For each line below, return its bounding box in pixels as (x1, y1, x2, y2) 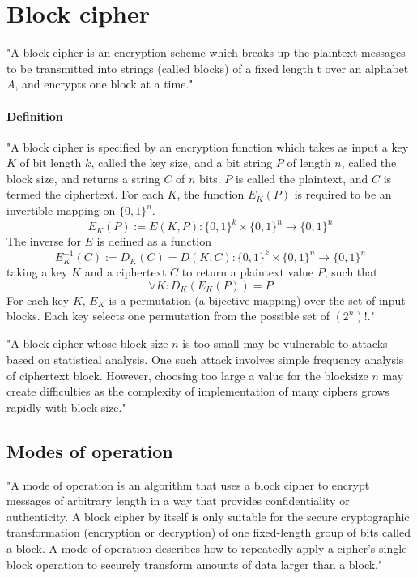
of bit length (19, 154, 82, 171)
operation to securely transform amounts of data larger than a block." (36, 555, 383, 572)
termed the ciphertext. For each (6, 186, 164, 203)
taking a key (6, 263, 68, 280)
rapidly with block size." (6, 398, 126, 415)
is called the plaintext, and (235, 169, 368, 186)
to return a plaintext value (181, 263, 314, 280)
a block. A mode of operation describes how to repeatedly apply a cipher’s (6, 540, 376, 556)
